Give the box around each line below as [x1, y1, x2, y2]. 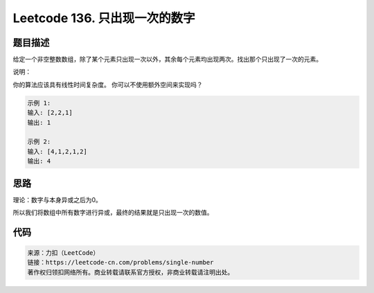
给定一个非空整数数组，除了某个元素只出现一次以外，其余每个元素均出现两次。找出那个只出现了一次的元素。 [12, 55, 322, 64]
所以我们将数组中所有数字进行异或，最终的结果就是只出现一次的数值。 [12, 208, 213, 217]
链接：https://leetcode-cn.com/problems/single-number [27, 258, 214, 267]
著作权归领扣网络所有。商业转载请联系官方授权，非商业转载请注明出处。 [27, 268, 234, 276]
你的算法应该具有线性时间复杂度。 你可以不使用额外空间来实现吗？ [12, 80, 203, 89]
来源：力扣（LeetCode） [27, 249, 100, 257]
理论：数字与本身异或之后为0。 [12, 195, 102, 204]
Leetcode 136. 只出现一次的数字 [12, 10, 195, 26]
